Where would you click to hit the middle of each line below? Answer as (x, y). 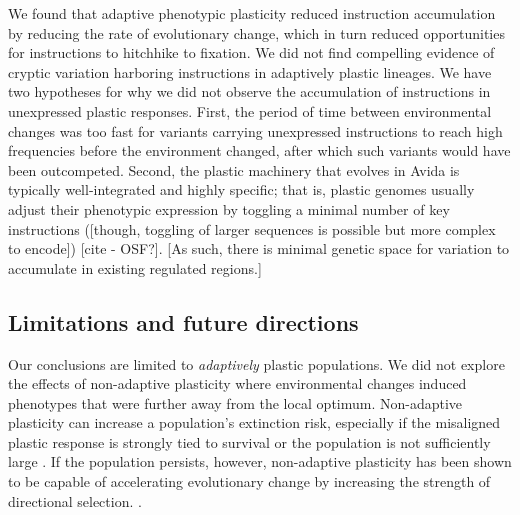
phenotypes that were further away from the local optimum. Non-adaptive (235, 402)
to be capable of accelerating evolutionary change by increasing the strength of (249, 481)
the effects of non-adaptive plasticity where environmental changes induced (237, 383)
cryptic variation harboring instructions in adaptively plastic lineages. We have (250, 71)
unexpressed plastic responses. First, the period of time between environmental (250, 110)
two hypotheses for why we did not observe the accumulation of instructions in (249, 91)
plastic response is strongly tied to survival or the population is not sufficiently (249, 441)
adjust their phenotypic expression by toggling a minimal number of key (229, 208)
